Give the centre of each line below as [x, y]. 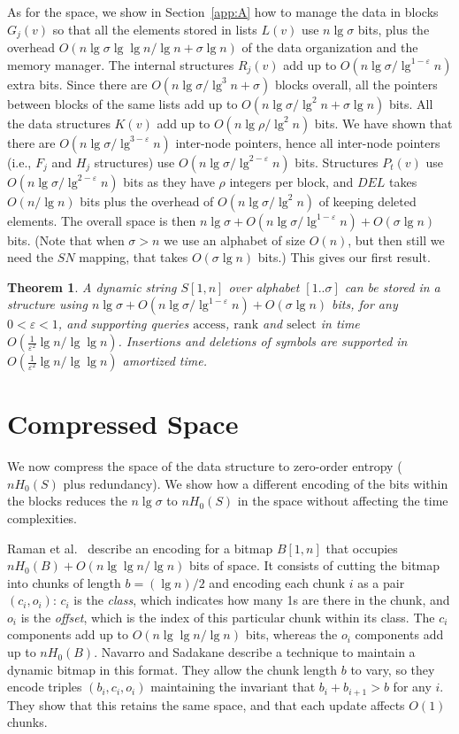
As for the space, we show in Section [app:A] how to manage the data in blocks [223, 12]
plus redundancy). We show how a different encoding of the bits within [256, 483]
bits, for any [365, 304]
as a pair [381, 582]
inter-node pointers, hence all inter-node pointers [308, 142]
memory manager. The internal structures [121, 64]
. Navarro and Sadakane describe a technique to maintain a [255, 652]
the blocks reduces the [67, 501]
